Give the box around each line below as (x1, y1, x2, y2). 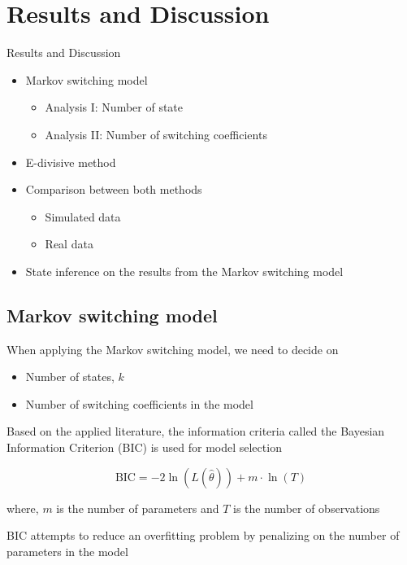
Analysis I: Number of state (45, 99, 184, 116)
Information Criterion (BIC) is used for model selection (6, 439, 282, 456)
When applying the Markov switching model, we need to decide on (6, 340, 339, 357)
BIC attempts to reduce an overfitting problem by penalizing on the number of (6, 527, 400, 544)
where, (6, 499, 39, 516)
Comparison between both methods (25, 181, 202, 198)
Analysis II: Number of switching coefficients (45, 125, 267, 142)
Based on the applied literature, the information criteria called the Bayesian (6, 423, 385, 440)
